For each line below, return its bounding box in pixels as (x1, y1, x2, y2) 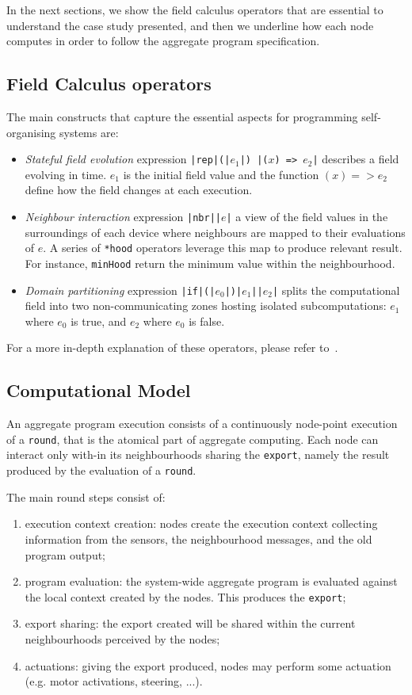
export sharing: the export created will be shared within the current (25, 615, 356, 632)
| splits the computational (272, 281, 400, 298)
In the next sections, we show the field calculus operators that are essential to (6, 2, 383, 17)
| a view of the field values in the (226, 208, 388, 225)
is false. (189, 312, 225, 329)
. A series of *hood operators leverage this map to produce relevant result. (43, 239, 402, 256)
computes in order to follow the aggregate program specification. (6, 32, 320, 49)
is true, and (71, 312, 127, 329)
